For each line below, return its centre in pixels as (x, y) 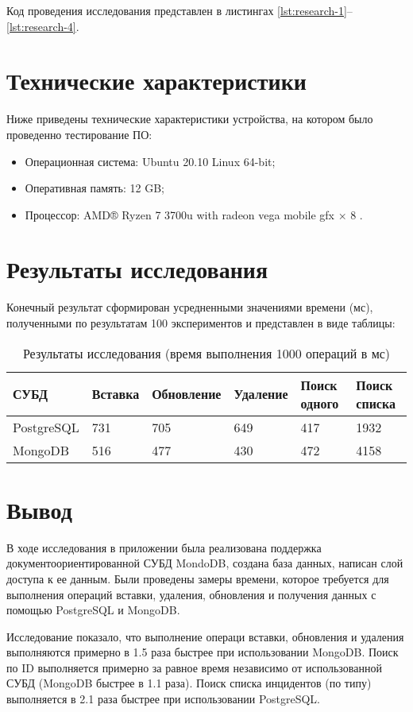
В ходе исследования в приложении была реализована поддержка (164, 547)
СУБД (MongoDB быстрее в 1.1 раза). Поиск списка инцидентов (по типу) (189, 683)
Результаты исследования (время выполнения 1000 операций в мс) (206, 353)
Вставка (116, 394)
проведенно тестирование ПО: (79, 134)
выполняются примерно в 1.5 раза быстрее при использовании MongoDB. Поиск (203, 652)
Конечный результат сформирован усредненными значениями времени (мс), (190, 307)
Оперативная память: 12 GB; (95, 188)
